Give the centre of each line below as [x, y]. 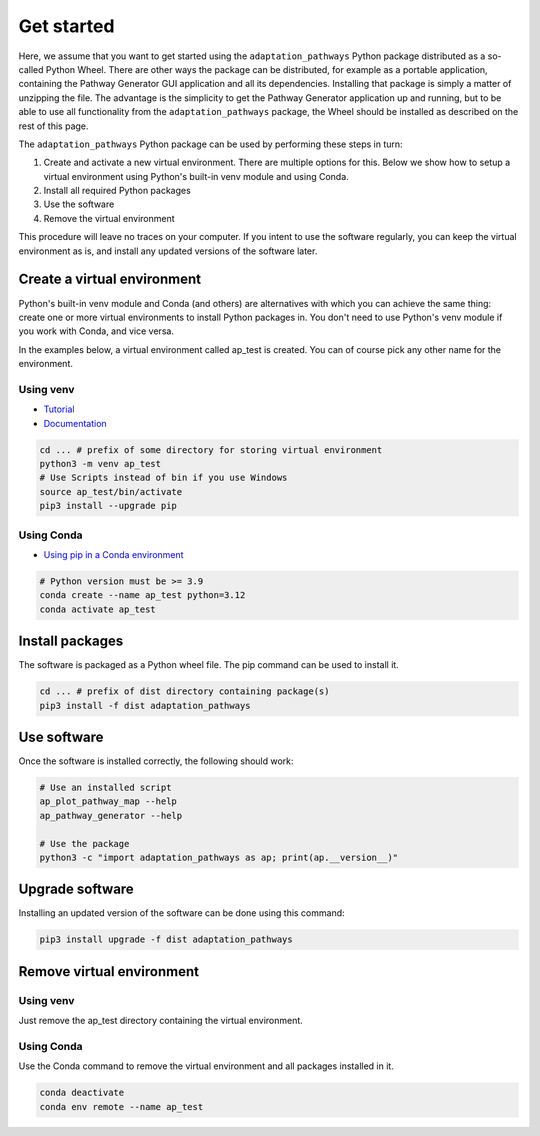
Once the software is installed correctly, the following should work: [156, 761]
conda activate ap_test [98, 609]
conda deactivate [82, 1093]
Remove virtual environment [109, 971]
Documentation [75, 423]
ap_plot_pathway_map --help [108, 801]
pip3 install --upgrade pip [108, 506]
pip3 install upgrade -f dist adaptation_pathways [166, 939]
